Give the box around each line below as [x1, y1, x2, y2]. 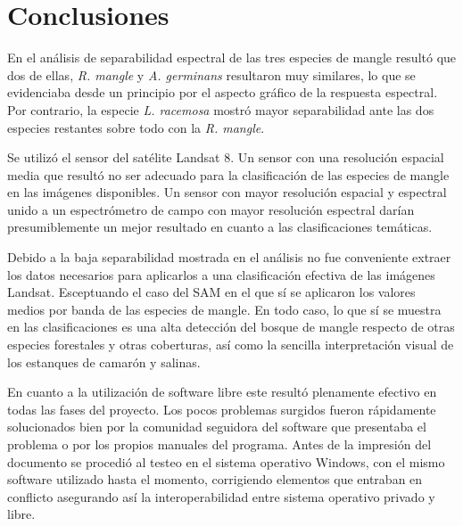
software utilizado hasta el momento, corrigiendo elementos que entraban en [7, 470, 423, 489]
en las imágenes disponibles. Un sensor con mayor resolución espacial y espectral [7, 183, 447, 201]
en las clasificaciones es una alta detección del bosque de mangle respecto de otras [7, 317, 455, 336]
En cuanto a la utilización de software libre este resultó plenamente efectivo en [7, 382, 437, 401]
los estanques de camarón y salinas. [7, 352, 201, 371]
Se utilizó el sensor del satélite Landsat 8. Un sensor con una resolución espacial [7, 148, 444, 167]
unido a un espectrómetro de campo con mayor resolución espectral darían [7, 200, 415, 218]
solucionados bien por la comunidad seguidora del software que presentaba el [7, 417, 426, 436]
